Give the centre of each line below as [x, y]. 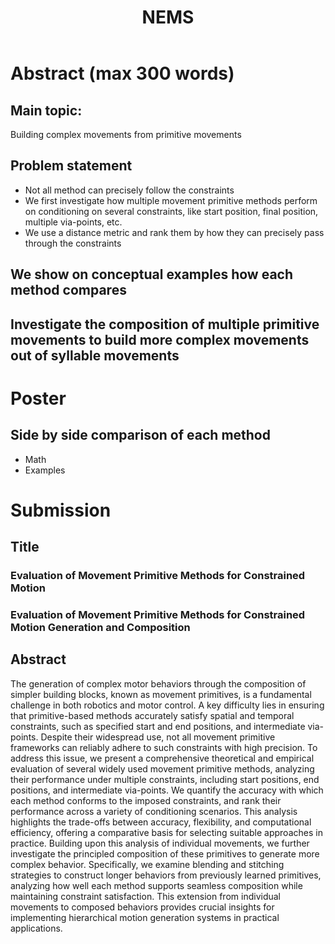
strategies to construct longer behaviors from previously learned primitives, [166, 875]
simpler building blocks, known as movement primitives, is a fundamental [161, 694]
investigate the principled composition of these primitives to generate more [165, 853]
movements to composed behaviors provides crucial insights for [142, 907]
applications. [36, 928]
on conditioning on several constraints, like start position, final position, [171, 211]
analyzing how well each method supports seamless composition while [156, 885]
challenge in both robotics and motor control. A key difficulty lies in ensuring [167, 705]
